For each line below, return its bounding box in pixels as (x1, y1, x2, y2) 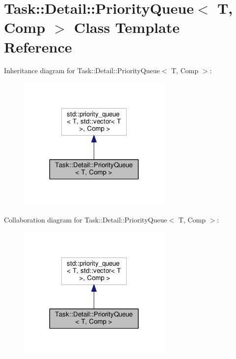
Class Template (74, 17, 180, 37)
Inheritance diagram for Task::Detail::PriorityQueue (4, 65, 160, 75)
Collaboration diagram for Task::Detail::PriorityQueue (4, 214, 167, 224)
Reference (4, 36, 72, 56)
